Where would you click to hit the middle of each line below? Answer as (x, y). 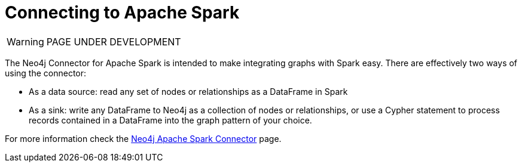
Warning (25, 41)
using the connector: (46, 73)
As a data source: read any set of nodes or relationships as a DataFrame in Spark (188, 91)
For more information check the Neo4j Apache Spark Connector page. (143, 138)
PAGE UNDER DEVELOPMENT (114, 41)
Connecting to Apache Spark (122, 13)
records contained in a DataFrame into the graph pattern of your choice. (170, 120)
